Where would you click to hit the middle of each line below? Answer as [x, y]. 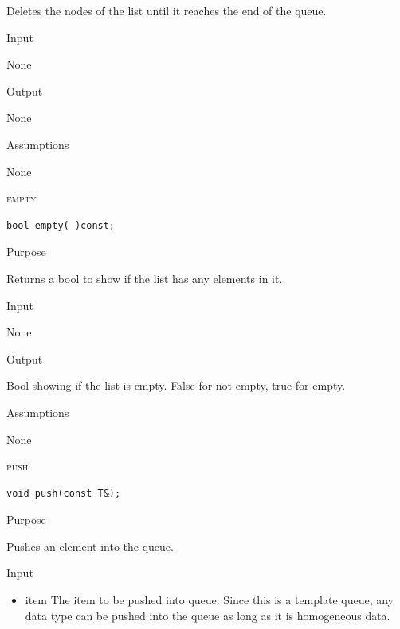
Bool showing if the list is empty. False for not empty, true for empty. [176, 385]
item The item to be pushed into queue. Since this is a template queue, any [209, 600]
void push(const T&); [64, 493]
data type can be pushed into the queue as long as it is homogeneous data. [208, 615]
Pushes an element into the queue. [90, 546]
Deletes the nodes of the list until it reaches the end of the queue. [167, 10]
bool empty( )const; [61, 225]
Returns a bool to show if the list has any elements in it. [145, 278]
